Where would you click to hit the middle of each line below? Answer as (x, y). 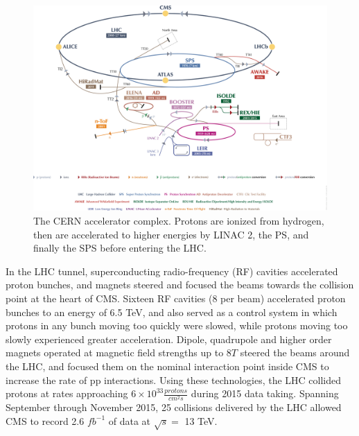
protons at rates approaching (67, 393)
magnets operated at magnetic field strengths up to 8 (119, 352)
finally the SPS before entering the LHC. (120, 248)
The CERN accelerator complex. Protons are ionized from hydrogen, (179, 221)
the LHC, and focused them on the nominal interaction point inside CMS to (167, 366)
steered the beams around (295, 352)
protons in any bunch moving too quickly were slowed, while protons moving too (177, 325)
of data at (130, 420)
